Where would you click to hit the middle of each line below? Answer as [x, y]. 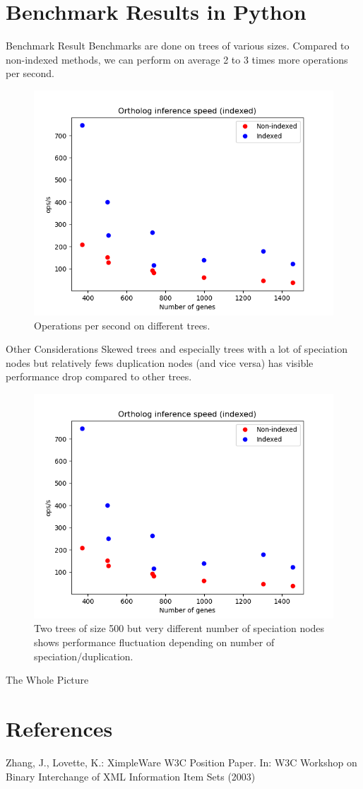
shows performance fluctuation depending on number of [154, 642]
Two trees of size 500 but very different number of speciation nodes [179, 628]
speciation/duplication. [84, 656]
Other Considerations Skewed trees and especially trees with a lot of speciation [177, 349]
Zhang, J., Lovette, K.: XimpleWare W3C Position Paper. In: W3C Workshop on [181, 762]
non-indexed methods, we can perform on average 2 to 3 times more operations [177, 59]
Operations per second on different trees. [122, 325]
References [59, 729]
